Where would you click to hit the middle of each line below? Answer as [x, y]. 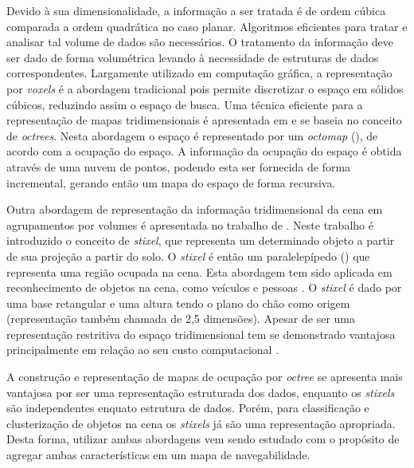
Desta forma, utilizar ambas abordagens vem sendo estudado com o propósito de [203, 439]
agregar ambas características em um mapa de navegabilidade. [158, 455]
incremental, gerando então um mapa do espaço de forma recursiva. [171, 182]
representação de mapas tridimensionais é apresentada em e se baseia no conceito [204, 120]
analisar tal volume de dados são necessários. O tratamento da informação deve [200, 42]
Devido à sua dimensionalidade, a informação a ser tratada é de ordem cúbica [196, 10]
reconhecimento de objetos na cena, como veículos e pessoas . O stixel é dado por [204, 287]
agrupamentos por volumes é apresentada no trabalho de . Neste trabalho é [190, 224]
